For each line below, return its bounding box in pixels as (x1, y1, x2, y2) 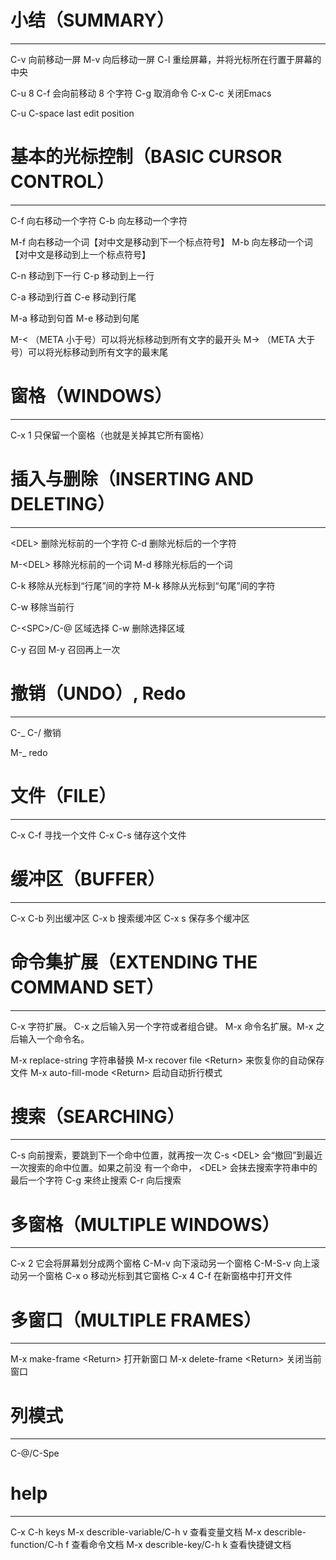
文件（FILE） (10, 784, 117, 807)
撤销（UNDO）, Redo (10, 682, 187, 705)
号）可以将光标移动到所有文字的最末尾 (10, 346, 168, 358)
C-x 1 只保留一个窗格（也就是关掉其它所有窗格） (10, 429, 210, 441)
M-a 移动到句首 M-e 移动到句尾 (10, 312, 140, 324)
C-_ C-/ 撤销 (10, 726, 62, 738)
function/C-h (10, 1539, 64, 1551)
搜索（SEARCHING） (10, 1105, 185, 1128)
